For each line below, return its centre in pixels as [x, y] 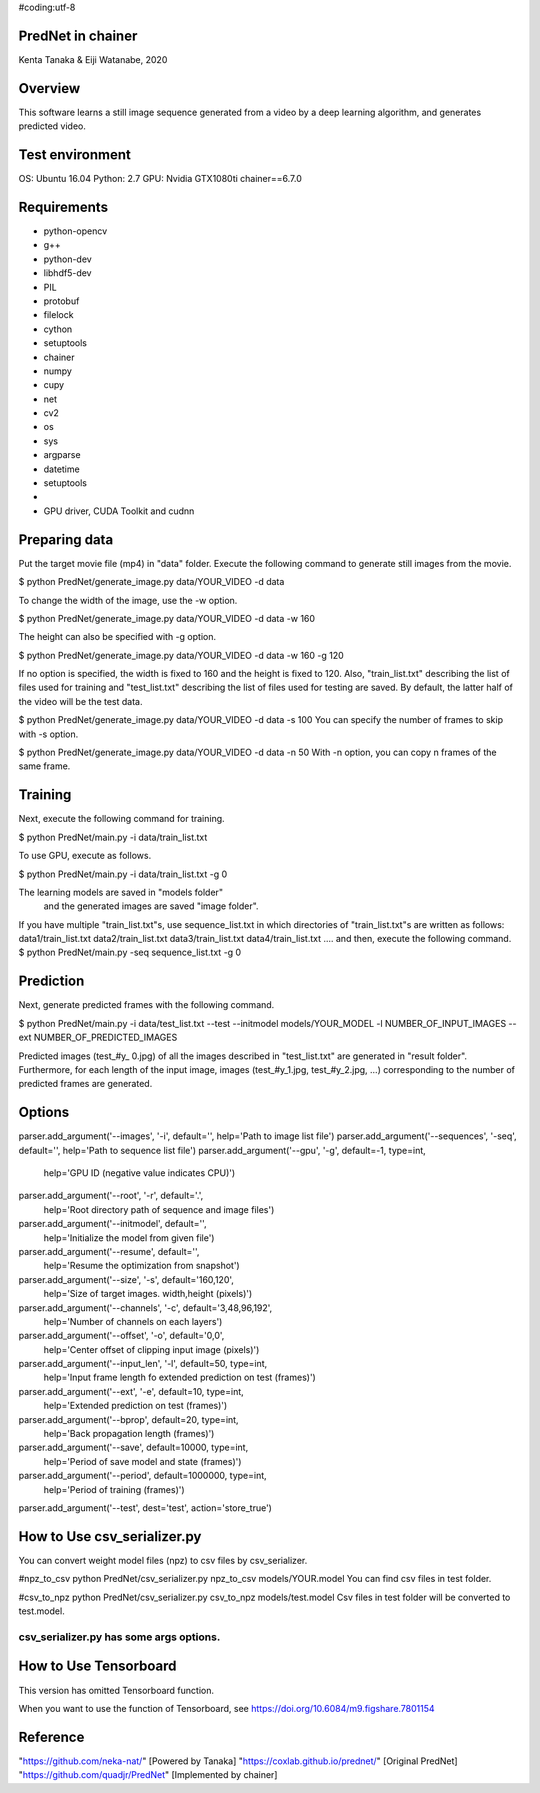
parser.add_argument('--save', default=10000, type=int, [133, 1447]
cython [58, 329]
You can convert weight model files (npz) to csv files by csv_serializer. [163, 1560]
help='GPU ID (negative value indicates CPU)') [139, 1173]
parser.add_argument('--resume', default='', [109, 1251]
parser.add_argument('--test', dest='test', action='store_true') [145, 1507]
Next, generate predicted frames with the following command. [146, 1005]
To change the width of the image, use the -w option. [128, 600]
